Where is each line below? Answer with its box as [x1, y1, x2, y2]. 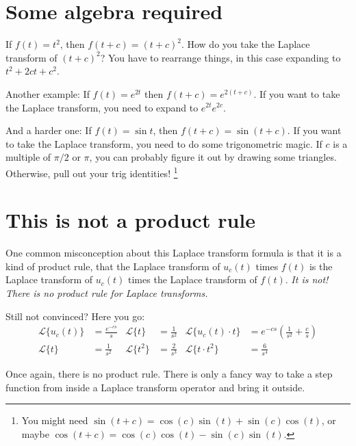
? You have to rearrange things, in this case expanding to [100, 50, 341, 64]
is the [309, 259, 333, 273]
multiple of [5, 150, 51, 164]
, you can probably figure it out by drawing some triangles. [89, 150, 337, 164]
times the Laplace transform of [128, 272, 257, 287]
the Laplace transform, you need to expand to [5, 100, 199, 114]
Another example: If [5, 86, 90, 101]
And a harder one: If [5, 123, 92, 137]
